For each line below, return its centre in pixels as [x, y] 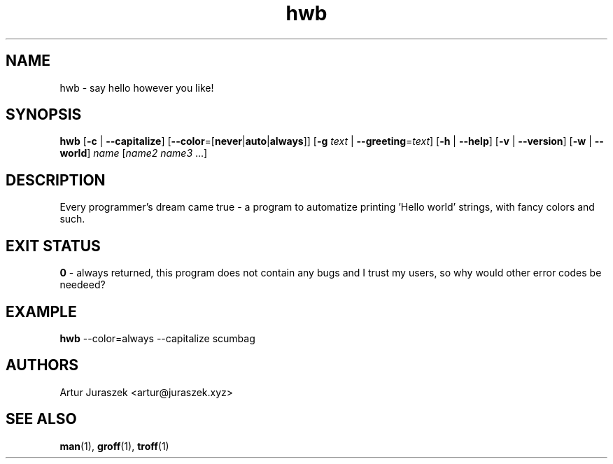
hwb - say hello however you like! [137, 87]
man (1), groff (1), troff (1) [114, 446]
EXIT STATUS [53, 246]
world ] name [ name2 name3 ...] [134, 153]
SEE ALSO [41, 419]
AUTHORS [42, 365]
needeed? [83, 285]
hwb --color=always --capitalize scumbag [157, 338]
